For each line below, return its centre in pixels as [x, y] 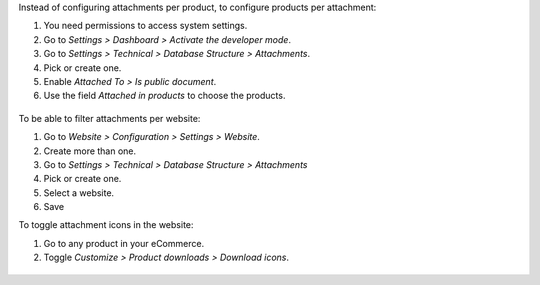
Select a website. [79, 192]
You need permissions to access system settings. [145, 26]
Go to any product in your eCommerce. [124, 243]
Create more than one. [90, 151]
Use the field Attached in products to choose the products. [164, 96]
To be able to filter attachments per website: [109, 118]
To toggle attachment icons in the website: [106, 225]
